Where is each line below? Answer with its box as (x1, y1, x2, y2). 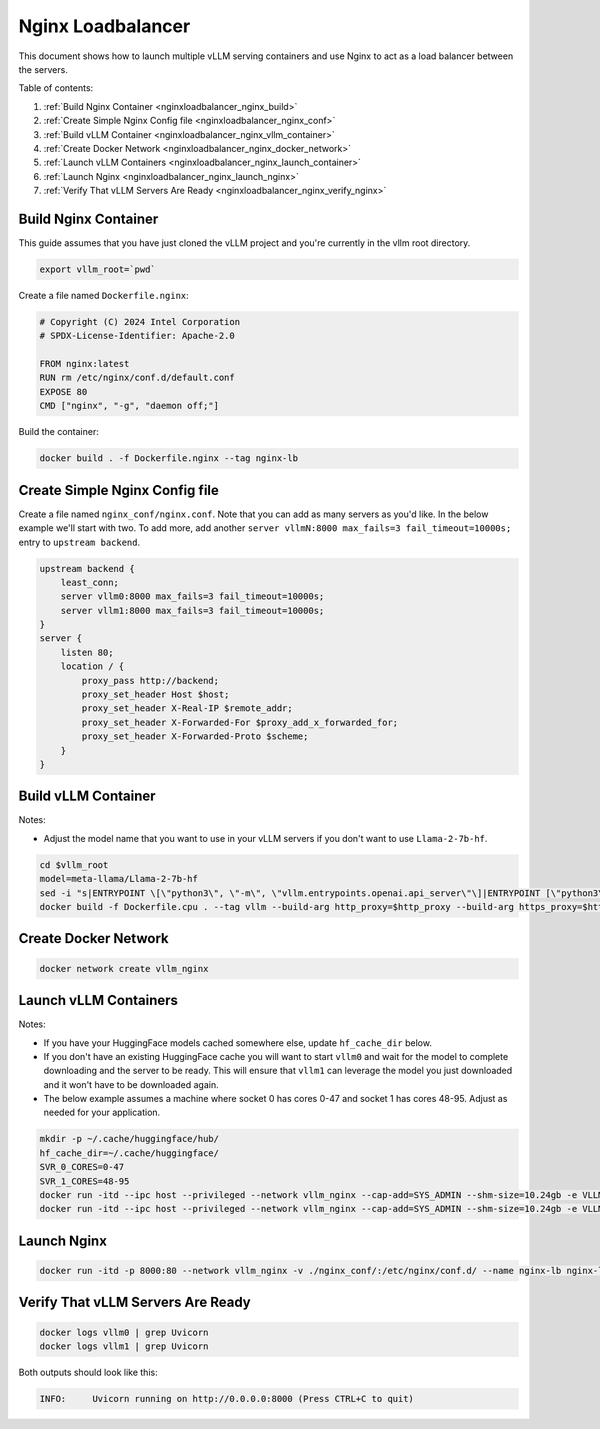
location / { (60, 661, 125, 672)
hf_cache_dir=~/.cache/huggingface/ (39, 1147, 220, 1159)
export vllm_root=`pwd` (39, 263, 157, 275)
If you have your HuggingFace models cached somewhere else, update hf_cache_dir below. (43, 1036, 432, 1049)
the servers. (18, 63, 69, 75)
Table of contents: (18, 82, 94, 94)
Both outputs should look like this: (18, 1366, 159, 1378)
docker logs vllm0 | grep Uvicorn (39, 1326, 209, 1338)
